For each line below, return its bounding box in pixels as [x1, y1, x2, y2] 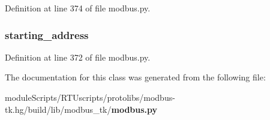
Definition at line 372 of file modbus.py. [5, 50, 151, 63]
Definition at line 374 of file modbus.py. [5, 2, 151, 14]
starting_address [5, 27, 89, 42]
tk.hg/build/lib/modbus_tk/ [5, 103, 112, 115]
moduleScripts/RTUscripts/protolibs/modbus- [5, 91, 175, 103]
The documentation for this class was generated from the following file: [5, 71, 266, 83]
